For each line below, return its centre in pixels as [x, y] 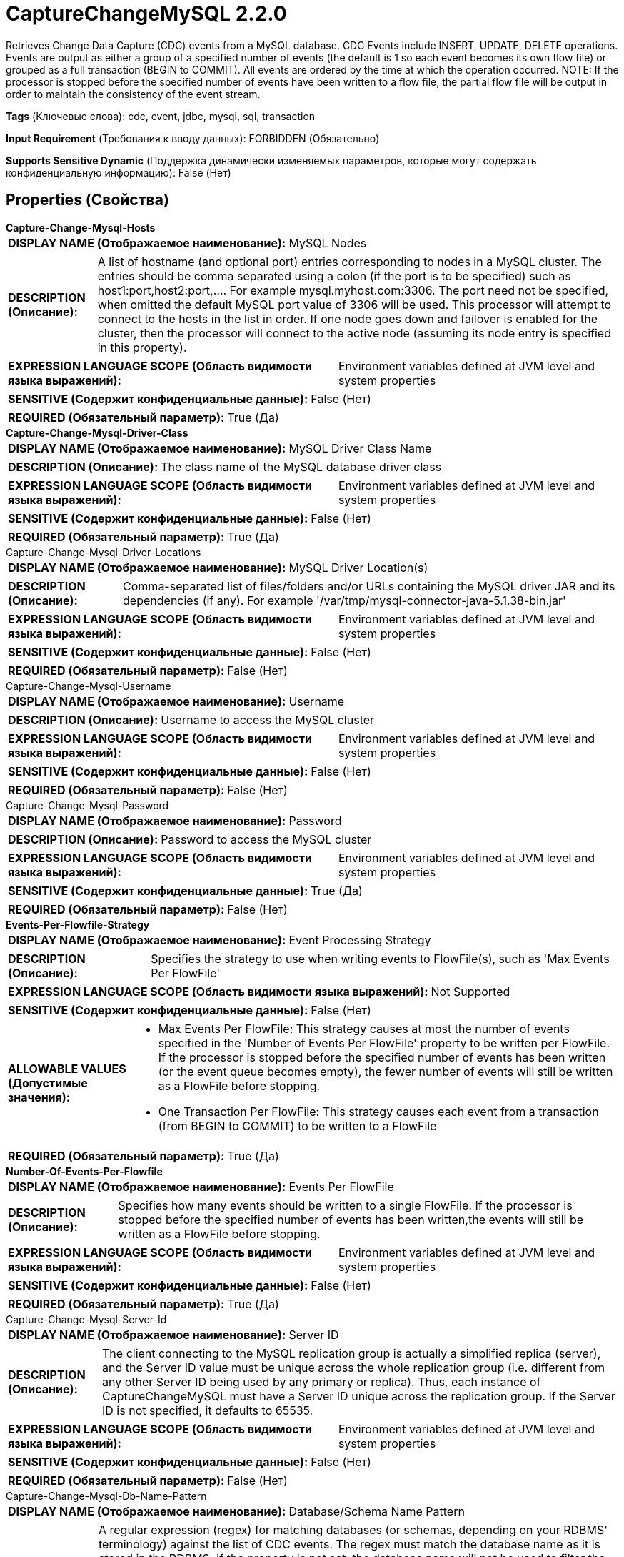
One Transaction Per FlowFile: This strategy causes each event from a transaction [378, 1111]
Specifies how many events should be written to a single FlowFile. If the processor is [345, 1205]
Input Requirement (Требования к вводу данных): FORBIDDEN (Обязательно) [193, 138]
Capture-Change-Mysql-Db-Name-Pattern [106, 1496]
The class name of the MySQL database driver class [301, 466]
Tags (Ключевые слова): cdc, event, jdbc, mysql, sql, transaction [161, 116]
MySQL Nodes [328, 243]
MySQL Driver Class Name [360, 448]
